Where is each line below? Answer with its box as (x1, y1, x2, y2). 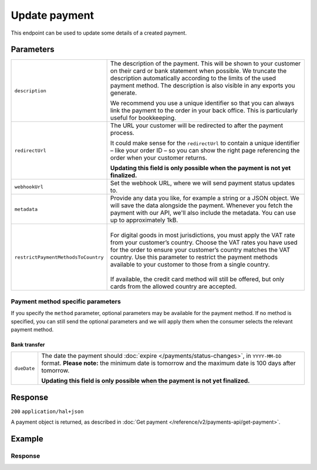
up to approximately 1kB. (110, 216, 178, 224)
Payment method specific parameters (11, 297, 122, 305)
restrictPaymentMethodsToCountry (14, 254, 104, 261)
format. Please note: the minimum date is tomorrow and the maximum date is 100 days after (41, 359, 296, 367)
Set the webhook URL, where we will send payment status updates (110, 179, 295, 187)
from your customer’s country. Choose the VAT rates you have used (110, 238, 298, 246)
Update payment (11, 9, 94, 22)
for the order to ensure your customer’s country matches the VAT (110, 246, 291, 254)
